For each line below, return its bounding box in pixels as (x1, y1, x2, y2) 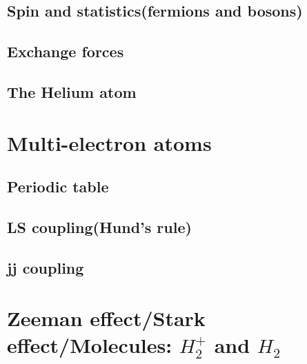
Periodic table (7, 176, 109, 197)
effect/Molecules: (7, 331, 172, 359)
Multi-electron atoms (7, 128, 212, 156)
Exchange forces (7, 41, 124, 62)
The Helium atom (7, 81, 137, 102)
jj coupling (7, 256, 84, 278)
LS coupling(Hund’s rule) (7, 216, 192, 237)
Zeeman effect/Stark (7, 304, 206, 332)
